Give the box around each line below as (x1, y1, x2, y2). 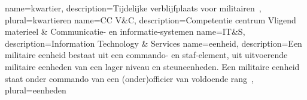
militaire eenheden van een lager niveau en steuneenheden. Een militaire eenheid (5, 60, 300, 72)
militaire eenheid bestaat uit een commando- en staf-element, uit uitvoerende (5, 49, 288, 61)
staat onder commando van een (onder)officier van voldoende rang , (5, 72, 254, 84)
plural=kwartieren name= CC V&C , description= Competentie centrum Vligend (5, 13, 296, 26)
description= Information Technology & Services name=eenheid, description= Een (5, 37, 302, 49)
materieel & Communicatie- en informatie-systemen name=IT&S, (5, 25, 245, 38)
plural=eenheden (5, 84, 66, 96)
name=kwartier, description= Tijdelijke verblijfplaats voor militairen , (5, 2, 262, 14)
